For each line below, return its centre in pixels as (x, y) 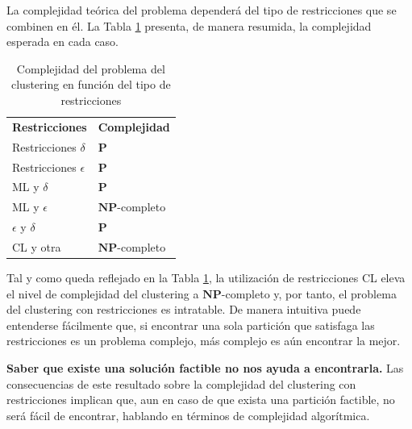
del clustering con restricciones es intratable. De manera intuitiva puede (184, 309)
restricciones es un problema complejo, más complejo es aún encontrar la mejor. (204, 341)
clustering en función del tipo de (91, 84)
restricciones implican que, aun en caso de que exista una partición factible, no (201, 400)
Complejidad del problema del (91, 68)
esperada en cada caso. (63, 42)
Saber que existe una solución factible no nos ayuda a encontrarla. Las (205, 367)
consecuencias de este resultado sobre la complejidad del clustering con (181, 383)
